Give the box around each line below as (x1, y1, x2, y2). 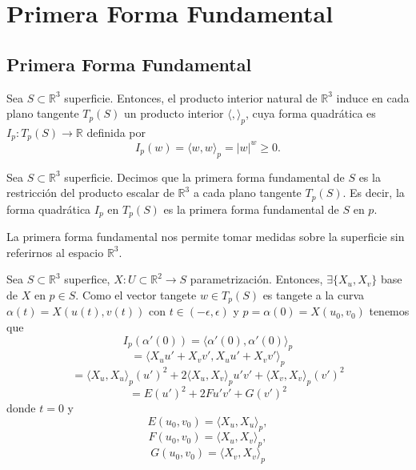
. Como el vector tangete (75, 287, 197, 303)
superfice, (64, 271, 110, 287)
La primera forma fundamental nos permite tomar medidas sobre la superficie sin (6, 228, 405, 245)
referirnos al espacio (6, 243, 104, 260)
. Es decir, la (342, 184, 405, 201)
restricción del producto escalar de (6, 184, 174, 201)
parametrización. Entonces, (190, 271, 323, 287)
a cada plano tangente (193, 184, 302, 201)
